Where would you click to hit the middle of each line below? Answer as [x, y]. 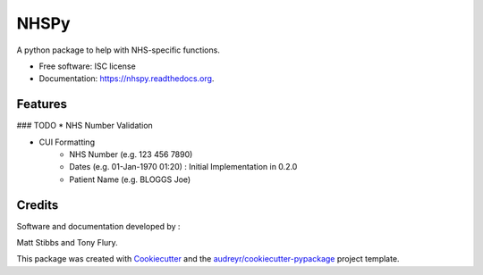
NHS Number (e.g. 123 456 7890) [131, 154]
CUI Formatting [67, 142]
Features [42, 104]
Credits [38, 205]
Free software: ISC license [87, 66]
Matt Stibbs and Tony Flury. [67, 243]
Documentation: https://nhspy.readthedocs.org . [127, 79]
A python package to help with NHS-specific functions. [119, 50]
